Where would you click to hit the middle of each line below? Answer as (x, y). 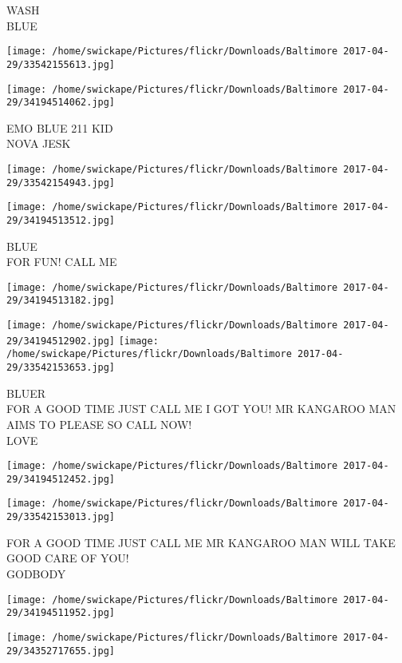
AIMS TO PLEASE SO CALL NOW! (99, 424)
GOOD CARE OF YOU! (68, 558)
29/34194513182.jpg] (61, 301)
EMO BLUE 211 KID (60, 127)
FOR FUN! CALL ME (62, 262)
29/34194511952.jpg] (61, 613)
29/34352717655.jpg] (61, 651)
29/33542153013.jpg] (61, 517)
